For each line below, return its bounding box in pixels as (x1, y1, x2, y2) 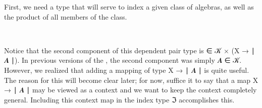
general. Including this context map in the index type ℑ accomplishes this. (4, 94, 235, 104)
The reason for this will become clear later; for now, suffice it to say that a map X (4, 74, 258, 85)
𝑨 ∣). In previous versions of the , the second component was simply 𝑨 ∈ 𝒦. (4, 55, 242, 65)
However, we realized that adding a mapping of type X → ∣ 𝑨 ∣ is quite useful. (4, 64, 249, 75)
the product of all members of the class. (4, 11, 127, 22)
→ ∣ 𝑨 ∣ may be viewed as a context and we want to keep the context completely (4, 84, 257, 95)
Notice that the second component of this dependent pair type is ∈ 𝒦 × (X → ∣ (4, 45, 255, 55)
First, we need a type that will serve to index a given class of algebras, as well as (4, 2, 254, 12)
